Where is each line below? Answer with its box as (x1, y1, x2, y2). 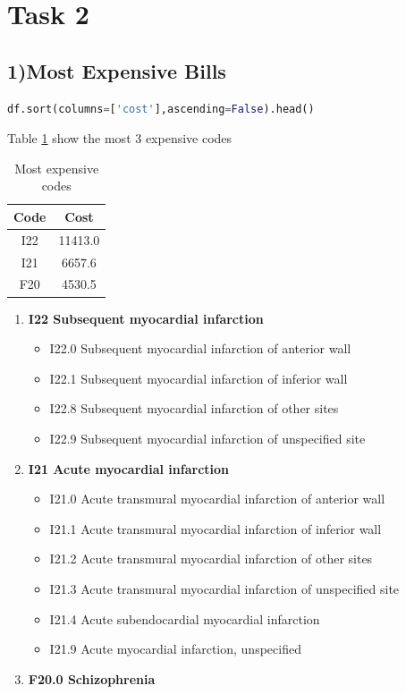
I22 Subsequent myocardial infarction (28, 309, 264, 327)
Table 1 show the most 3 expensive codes (7, 129, 233, 148)
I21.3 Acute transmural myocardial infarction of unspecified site (49, 579, 400, 597)
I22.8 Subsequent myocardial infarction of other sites (49, 399, 339, 418)
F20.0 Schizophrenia (28, 669, 156, 688)
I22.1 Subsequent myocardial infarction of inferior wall (49, 368, 348, 387)
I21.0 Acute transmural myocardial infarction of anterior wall (49, 489, 385, 508)
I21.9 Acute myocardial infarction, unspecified (49, 639, 301, 658)
